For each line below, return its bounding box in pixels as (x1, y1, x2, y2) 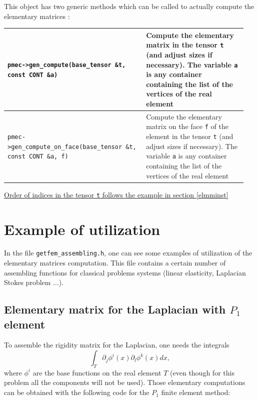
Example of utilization (4, 218, 160, 239)
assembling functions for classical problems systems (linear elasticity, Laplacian (4, 267, 246, 277)
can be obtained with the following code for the (4, 387, 149, 397)
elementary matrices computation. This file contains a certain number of (4, 257, 226, 268)
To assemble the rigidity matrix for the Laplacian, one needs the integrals (4, 339, 229, 350)
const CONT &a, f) (7, 153, 68, 160)
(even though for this (170, 367, 234, 377)
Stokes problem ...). (4, 277, 64, 287)
